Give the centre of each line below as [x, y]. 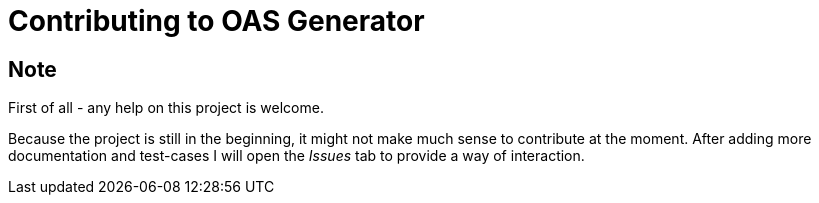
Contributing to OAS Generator [216, 21]
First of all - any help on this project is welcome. [166, 108]
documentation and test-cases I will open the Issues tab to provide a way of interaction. [296, 156]
